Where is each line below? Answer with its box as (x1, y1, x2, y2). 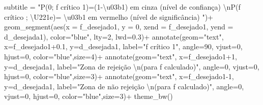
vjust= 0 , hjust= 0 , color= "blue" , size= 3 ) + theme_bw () (4, 91, 173, 101)
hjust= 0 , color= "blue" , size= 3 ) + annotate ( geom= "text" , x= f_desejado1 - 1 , (4, 71, 234, 82)
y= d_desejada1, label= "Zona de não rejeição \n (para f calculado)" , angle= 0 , (4, 81, 244, 91)
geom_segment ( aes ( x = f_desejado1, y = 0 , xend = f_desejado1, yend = (4, 21, 233, 32)
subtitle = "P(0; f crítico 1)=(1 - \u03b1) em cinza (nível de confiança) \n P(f (4, 2, 241, 12)
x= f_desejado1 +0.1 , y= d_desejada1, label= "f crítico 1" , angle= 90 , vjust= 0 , (4, 41, 243, 52)
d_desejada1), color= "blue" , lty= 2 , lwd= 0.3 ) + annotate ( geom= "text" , (4, 31, 224, 42)
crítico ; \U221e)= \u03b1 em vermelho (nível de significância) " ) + (4, 11, 214, 22)
